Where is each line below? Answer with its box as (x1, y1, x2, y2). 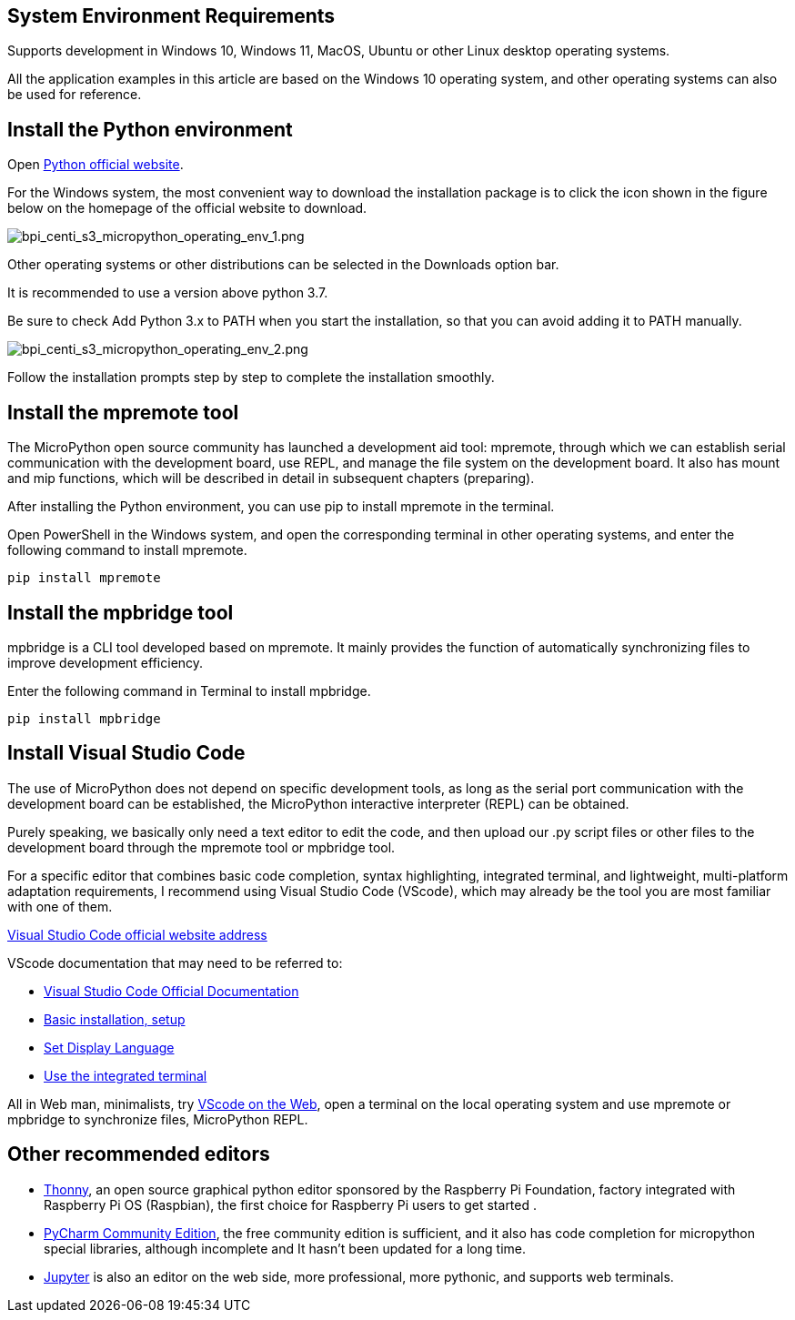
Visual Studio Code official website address (7, 926, 267, 942)
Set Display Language (44, 1039, 175, 1055)
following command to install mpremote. (7, 542, 247, 559)
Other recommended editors (7, 1143, 270, 1166)
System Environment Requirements (7, 5, 336, 27)
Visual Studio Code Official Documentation (44, 982, 299, 999)
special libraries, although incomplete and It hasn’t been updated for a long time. (44, 1240, 526, 1256)
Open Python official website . (7, 156, 184, 173)
